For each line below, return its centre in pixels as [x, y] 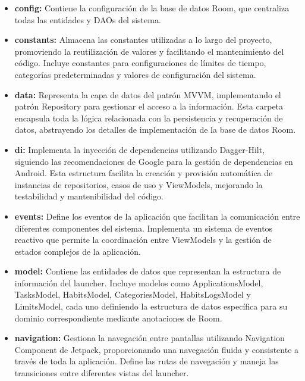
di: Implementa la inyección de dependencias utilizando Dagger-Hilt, [140, 149]
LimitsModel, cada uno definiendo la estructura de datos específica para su [151, 306]
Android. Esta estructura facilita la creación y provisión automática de [144, 173]
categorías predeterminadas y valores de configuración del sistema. [135, 74]
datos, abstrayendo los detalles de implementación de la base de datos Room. [155, 129]
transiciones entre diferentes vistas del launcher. [102, 373]
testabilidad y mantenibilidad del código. [89, 196]
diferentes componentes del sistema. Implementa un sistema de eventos [144, 228]
